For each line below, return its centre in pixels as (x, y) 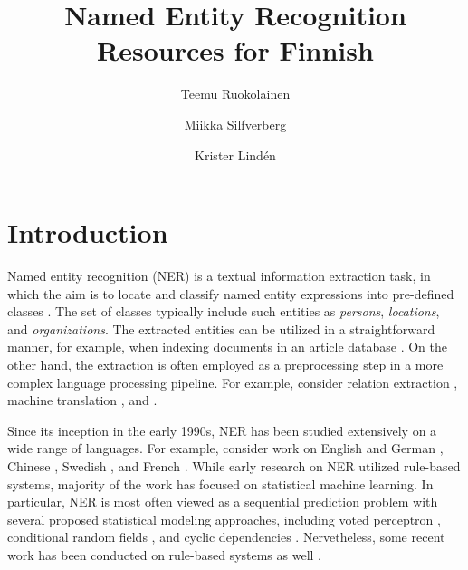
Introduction (88, 232)
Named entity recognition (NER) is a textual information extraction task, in (219, 276)
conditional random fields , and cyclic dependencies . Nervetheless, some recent (226, 537)
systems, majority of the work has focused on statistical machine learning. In (220, 483)
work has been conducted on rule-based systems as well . (165, 554)
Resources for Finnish (235, 50)
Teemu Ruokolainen (235, 94)
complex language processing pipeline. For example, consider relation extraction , (233, 382)
